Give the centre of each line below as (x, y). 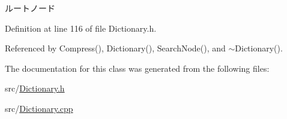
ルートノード (30, 8)
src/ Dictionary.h (35, 88)
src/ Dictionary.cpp (39, 108)
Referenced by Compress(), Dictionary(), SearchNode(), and (115, 48)
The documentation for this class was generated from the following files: (137, 68)
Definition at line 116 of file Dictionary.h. (81, 28)
